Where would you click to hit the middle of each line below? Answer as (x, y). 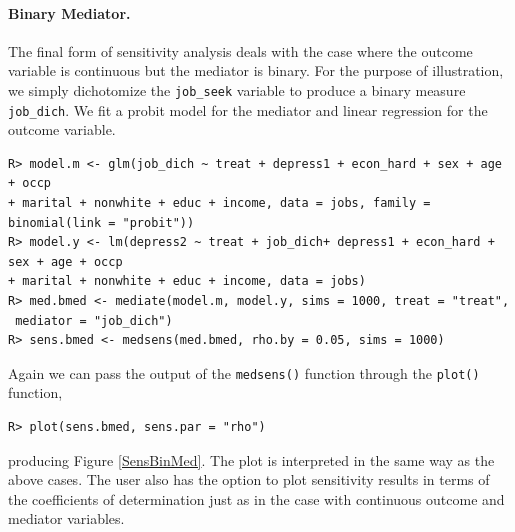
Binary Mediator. (69, 12)
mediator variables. (66, 518)
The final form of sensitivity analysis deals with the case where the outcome (240, 50)
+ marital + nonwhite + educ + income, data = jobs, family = (219, 203)
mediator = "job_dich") (94, 320)
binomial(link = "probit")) (101, 222)
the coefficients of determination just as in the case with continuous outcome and (256, 498)
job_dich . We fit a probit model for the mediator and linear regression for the (248, 109)
